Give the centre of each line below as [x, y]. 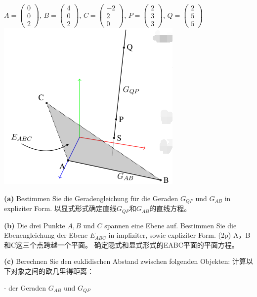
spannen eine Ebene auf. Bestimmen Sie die [171, 225]
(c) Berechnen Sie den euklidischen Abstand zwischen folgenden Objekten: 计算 [125, 261]
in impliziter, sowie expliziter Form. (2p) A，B [179, 235]
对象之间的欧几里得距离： [52, 271]
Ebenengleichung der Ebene [46, 235]
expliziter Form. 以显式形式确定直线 [60, 208]
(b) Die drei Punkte [35, 225]
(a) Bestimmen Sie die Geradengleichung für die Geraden [91, 198]
